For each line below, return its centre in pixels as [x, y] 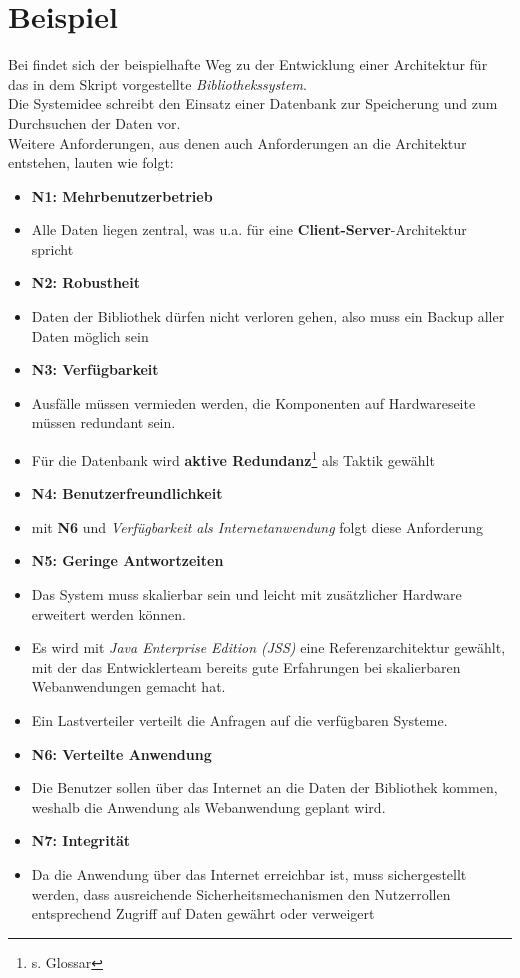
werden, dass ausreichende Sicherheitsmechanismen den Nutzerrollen [241, 893]
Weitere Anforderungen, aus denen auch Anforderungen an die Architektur [237, 142]
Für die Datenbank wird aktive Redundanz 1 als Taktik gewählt [233, 458]
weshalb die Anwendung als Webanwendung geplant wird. [208, 806]
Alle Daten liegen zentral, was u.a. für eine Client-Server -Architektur [249, 229]
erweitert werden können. [108, 613]
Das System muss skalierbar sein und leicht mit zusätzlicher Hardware [246, 594]
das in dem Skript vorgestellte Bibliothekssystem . [157, 83]
